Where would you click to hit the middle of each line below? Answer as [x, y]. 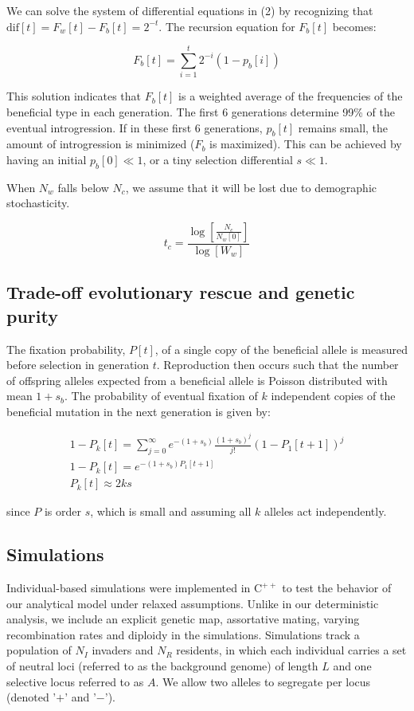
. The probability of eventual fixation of [161, 396]
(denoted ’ [31, 697]
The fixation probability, [66, 349]
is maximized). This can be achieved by [306, 144]
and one [352, 666]
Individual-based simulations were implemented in [129, 588]
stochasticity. [38, 203]
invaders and [123, 650]
